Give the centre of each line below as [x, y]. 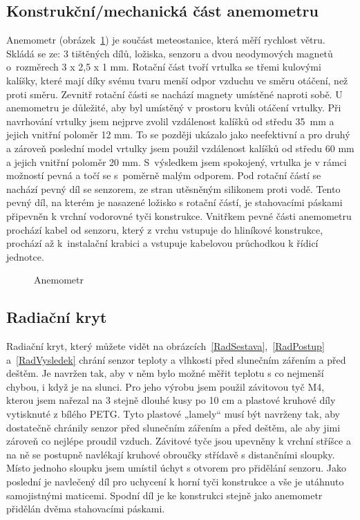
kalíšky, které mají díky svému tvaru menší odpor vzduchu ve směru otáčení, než [177, 80]
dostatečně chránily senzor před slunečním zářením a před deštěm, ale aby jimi [173, 427]
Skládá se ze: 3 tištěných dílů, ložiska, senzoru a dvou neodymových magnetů [170, 53]
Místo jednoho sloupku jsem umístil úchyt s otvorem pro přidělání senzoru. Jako [176, 468]
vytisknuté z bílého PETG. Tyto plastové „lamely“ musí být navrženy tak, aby [173, 414]
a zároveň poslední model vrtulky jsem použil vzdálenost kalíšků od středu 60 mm [180, 148]
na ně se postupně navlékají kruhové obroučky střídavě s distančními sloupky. [171, 454]
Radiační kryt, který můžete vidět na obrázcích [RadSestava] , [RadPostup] [165, 346]
